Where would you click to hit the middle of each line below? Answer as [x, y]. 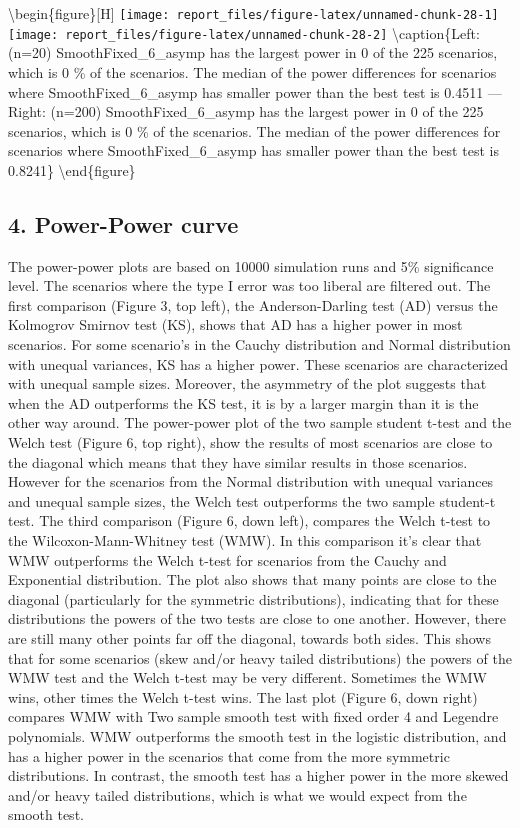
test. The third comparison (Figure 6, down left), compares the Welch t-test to [249, 520]
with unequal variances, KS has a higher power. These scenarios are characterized [258, 363]
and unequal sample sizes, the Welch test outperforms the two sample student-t [252, 500]
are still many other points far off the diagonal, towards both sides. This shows [249, 637]
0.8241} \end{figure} [72, 169]
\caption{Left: [436, 32]
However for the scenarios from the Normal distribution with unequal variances [251, 481]
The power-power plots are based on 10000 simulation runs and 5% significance [251, 265]
